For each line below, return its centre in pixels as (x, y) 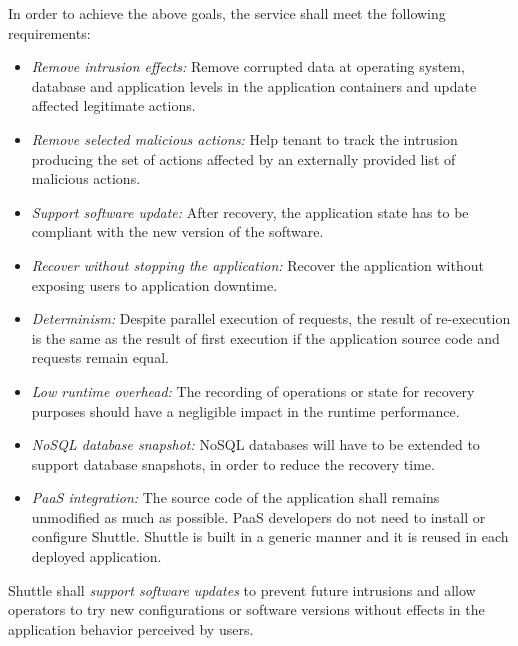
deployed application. (96, 556)
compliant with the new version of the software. (177, 231)
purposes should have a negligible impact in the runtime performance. (245, 410)
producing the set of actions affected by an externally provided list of (243, 158)
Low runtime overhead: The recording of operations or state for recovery (253, 390)
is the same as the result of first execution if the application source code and (265, 337)
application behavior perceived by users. (131, 628)
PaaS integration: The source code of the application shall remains (235, 497)
